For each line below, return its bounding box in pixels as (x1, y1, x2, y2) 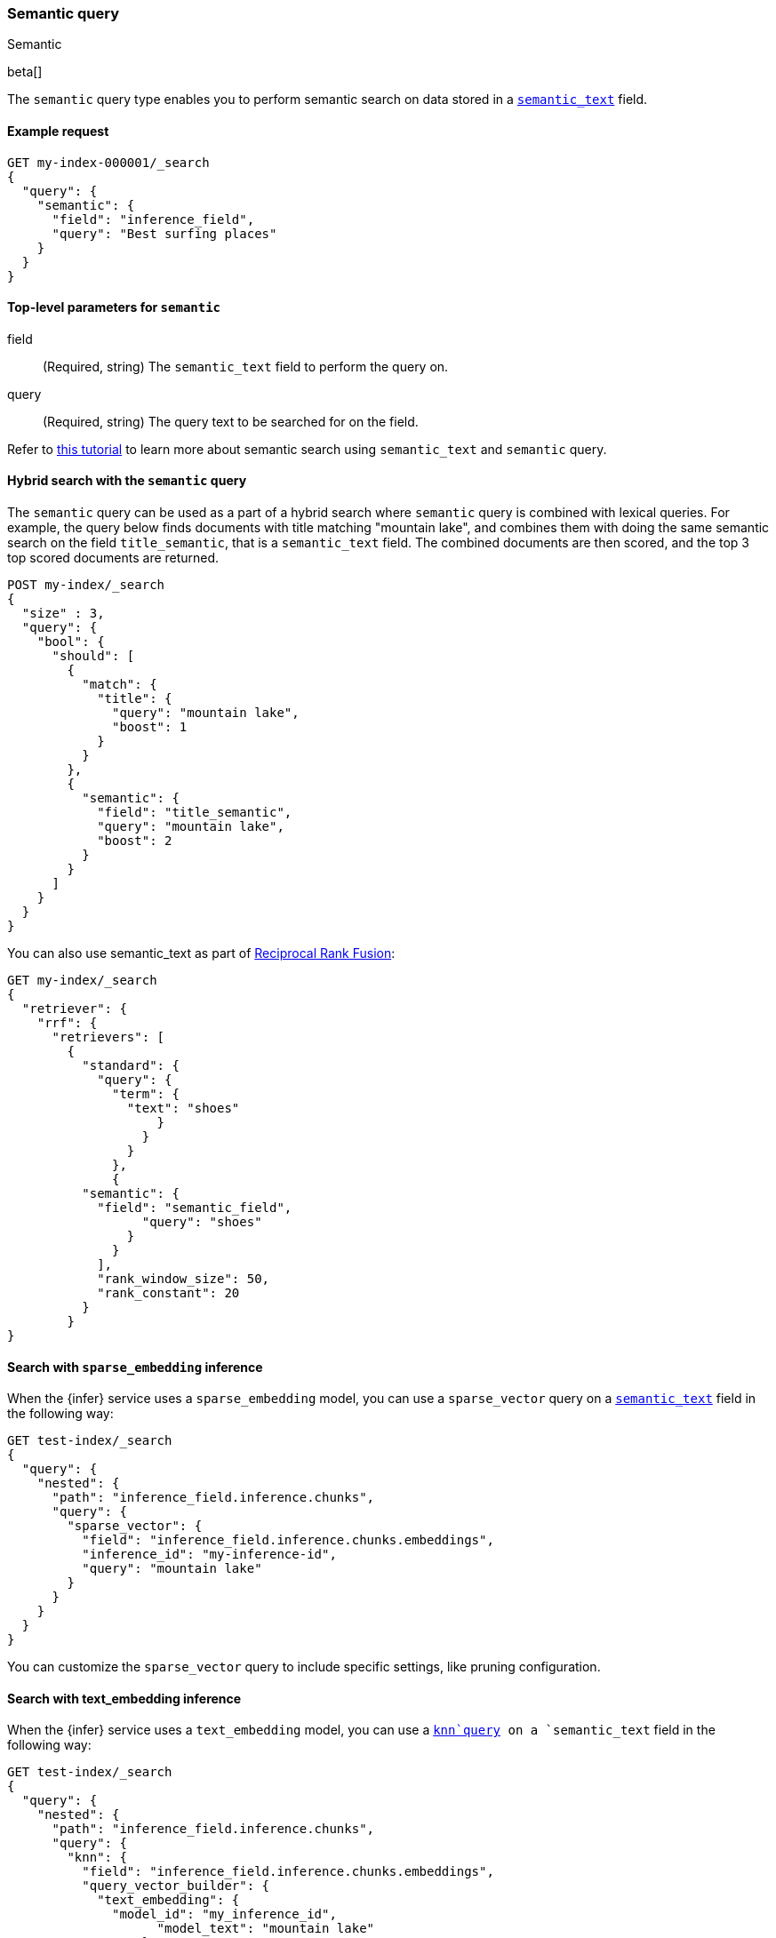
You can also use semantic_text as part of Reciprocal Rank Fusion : (7, 945, 396, 961)
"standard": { (82, 1058, 180, 1073)
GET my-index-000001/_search (7, 155, 210, 170)
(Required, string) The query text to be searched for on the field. (43, 413, 419, 429)
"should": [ (52, 649, 135, 664)
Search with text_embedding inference (7, 1690, 242, 1706)
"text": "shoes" (126, 1101, 240, 1116)
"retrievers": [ (52, 1030, 165, 1045)
